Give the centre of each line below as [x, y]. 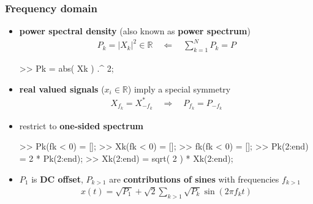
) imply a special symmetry [179, 89]
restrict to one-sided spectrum [81, 125]
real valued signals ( [62, 89]
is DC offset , [57, 179]
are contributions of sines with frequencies [194, 179]
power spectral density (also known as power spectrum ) [135, 31]
